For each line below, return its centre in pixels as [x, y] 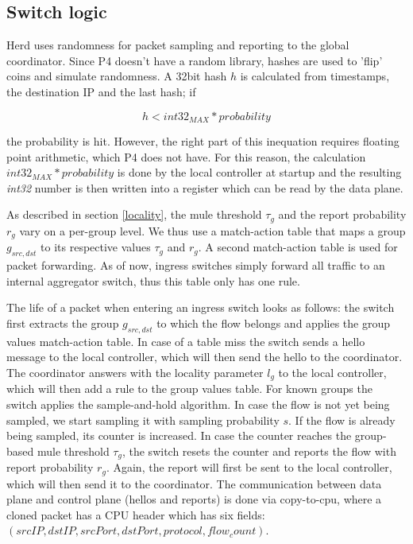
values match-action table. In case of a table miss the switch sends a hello [186, 341]
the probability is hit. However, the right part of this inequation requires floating [203, 141]
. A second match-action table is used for [298, 247]
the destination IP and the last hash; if [101, 91]
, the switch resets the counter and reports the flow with [259, 451]
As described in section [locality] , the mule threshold [134, 214]
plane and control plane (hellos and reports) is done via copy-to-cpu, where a [194, 499]
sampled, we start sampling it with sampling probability [143, 420]
